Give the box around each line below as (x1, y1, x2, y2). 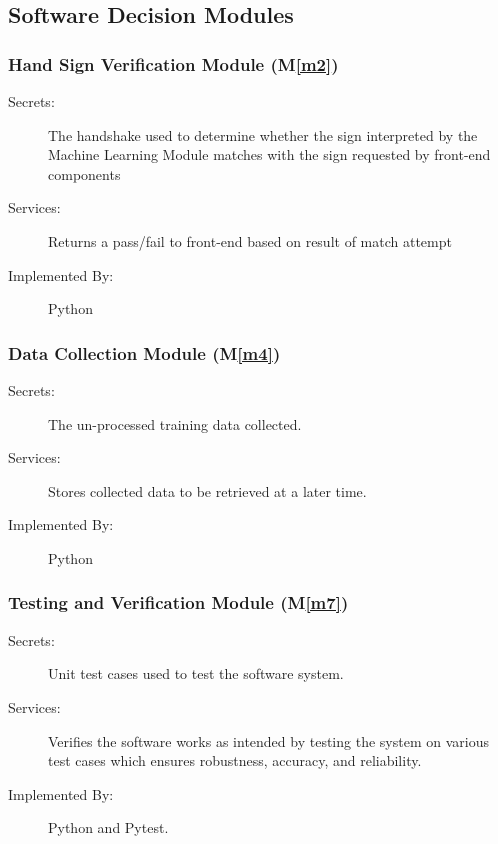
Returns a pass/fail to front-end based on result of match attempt (48, 230, 452, 251)
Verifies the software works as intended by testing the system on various (48, 730, 489, 751)
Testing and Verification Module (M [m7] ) (8, 590, 349, 615)
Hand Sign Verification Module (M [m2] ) (8, 51, 339, 76)
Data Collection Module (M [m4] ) (8, 340, 281, 365)
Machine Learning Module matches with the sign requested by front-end (48, 144, 491, 165)
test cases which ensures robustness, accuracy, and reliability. (48, 750, 422, 771)
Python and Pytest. (48, 817, 169, 838)
